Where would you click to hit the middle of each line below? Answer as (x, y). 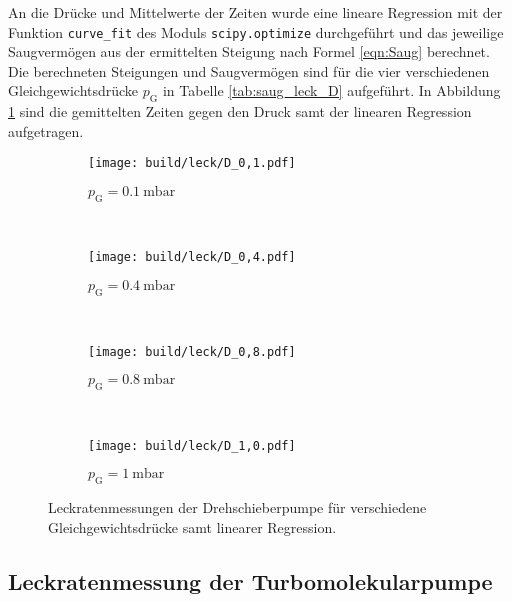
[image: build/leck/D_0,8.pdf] (192, 351)
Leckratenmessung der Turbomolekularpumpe (250, 580)
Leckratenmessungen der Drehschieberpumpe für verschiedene (237, 507)
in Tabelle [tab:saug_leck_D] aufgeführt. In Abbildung (331, 90)
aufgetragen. (46, 130)
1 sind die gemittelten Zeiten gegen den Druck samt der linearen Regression (240, 111)
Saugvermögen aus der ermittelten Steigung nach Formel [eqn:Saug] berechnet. (249, 51)
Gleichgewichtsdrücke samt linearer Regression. (192, 526)
